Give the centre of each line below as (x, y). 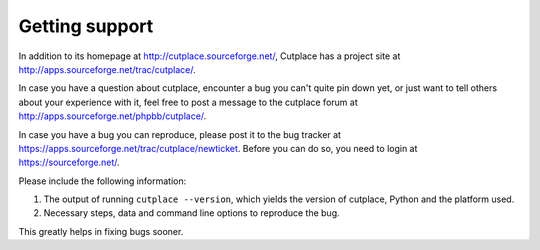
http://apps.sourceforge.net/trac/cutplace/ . (107, 69)
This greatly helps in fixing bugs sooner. (101, 231)
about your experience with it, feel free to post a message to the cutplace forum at (188, 102)
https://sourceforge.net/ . (69, 162)
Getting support (86, 26)
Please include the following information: (102, 181)
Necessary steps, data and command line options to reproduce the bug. (191, 213)
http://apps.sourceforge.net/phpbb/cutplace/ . (112, 116)
